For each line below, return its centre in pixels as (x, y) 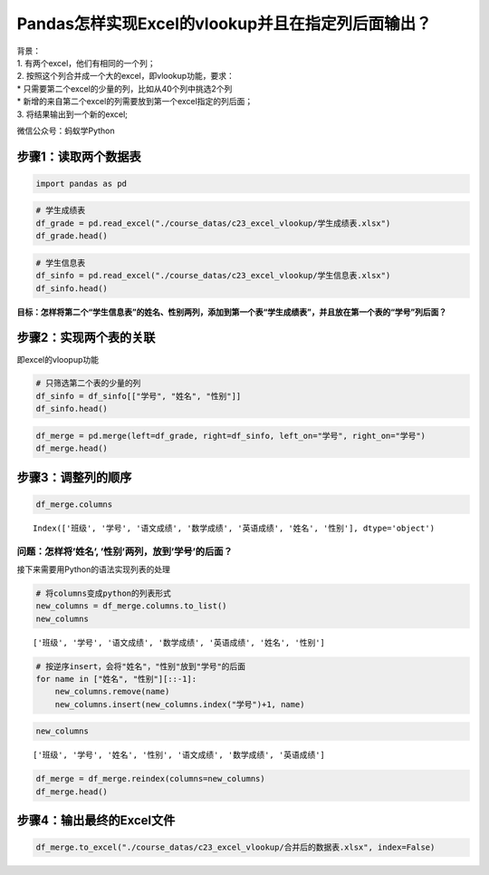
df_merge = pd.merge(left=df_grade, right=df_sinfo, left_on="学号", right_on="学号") (230, 436)
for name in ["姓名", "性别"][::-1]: (116, 679)
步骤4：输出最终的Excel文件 (96, 821)
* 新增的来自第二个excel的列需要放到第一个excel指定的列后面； (135, 102)
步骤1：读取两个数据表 (79, 156)
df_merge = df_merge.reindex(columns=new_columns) (151, 779)
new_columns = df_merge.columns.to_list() (131, 606)
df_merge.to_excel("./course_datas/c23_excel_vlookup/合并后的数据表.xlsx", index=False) (235, 847)
